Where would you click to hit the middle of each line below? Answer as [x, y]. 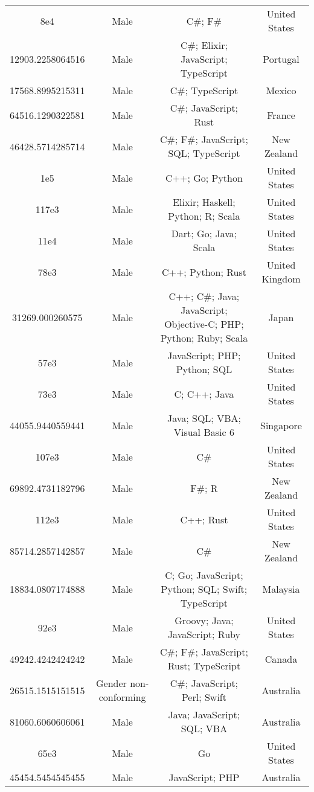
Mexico [281, 90]
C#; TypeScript [204, 90]
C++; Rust [204, 519]
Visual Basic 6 [204, 432]
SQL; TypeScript [204, 153]
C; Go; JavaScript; [204, 575]
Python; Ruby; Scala [204, 338]
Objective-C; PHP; [204, 324]
